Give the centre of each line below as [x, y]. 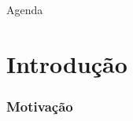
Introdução [67, 63]
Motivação [40, 106]
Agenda [25, 9]
